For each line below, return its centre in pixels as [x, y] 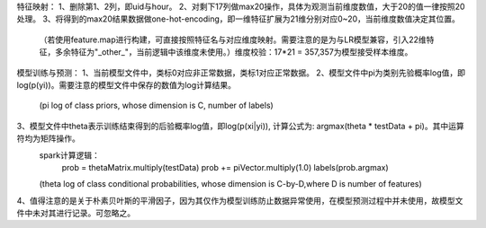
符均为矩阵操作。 [48, 138]
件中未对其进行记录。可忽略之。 [76, 213]
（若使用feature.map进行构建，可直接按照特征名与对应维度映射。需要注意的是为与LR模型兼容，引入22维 [233, 39]
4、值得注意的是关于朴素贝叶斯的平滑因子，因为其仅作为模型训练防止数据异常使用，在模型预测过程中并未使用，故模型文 [240, 200]
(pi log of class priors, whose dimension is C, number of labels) [156, 105]
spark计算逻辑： [70, 155]
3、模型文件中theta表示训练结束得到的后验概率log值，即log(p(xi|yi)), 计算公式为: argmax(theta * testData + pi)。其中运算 [240, 126]
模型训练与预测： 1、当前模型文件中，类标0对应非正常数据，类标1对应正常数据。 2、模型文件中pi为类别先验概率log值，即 [241, 73]
